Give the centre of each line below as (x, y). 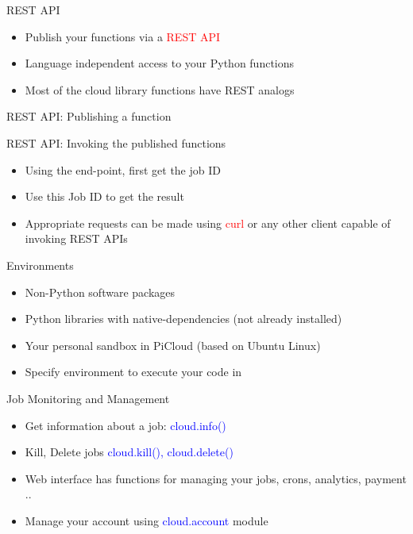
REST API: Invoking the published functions (116, 142)
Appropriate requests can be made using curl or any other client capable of (208, 223)
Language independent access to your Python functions (160, 63)
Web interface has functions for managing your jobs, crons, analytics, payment (216, 478)
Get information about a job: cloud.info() (125, 425)
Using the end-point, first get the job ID (123, 169)
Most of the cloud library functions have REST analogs (160, 89)
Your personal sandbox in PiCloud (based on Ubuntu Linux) (173, 345)
